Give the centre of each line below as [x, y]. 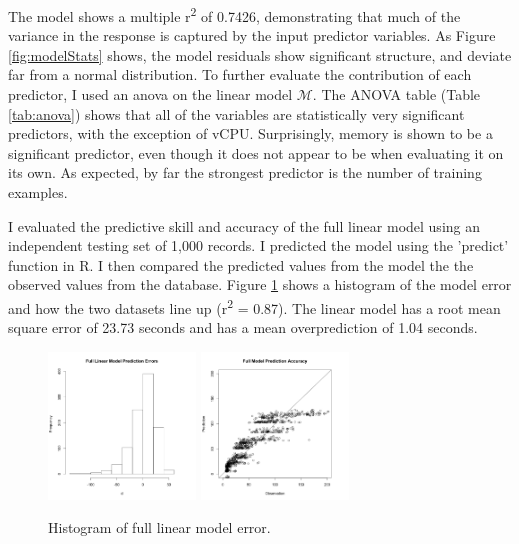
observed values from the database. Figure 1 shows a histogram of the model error [260, 284]
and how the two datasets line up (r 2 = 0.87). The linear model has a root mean [254, 306]
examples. [38, 192]
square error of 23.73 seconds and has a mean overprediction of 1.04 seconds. [243, 327]
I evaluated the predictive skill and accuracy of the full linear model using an [244, 225]
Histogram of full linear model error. [159, 527]
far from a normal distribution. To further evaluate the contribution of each [240, 74]
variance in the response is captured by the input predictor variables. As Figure [252, 35]
